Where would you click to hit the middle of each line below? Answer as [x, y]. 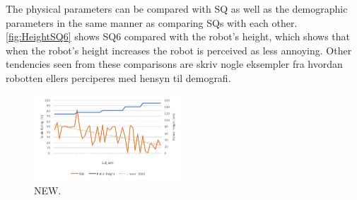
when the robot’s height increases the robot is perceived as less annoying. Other [179, 50]
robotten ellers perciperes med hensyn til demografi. [118, 77]
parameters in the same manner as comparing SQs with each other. [152, 22]
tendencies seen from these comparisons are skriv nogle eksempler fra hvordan [174, 64]
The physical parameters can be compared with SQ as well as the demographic [177, 8]
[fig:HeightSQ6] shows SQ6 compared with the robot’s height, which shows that [178, 36]
